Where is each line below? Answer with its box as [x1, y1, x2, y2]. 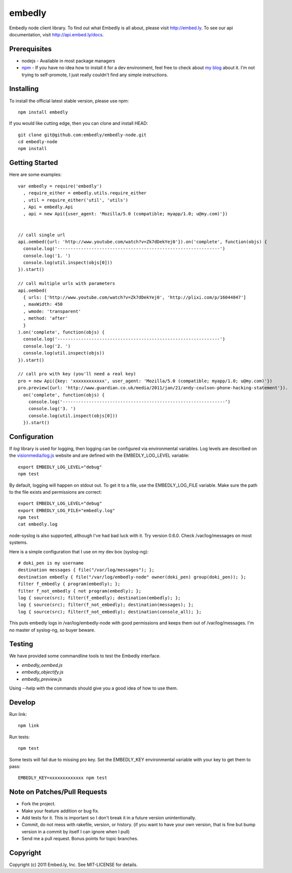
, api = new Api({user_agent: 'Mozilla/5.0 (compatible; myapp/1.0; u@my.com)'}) [23, 211, 228, 217]
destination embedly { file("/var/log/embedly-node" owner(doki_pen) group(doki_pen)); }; [18, 574, 246, 580]
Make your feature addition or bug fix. [21, 808, 99, 814]
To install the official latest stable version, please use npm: [9, 97, 129, 104]
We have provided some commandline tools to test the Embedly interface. [9, 653, 161, 659]
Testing [9, 640, 33, 648]
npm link [18, 723, 39, 728]
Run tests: [9, 734, 30, 740]
